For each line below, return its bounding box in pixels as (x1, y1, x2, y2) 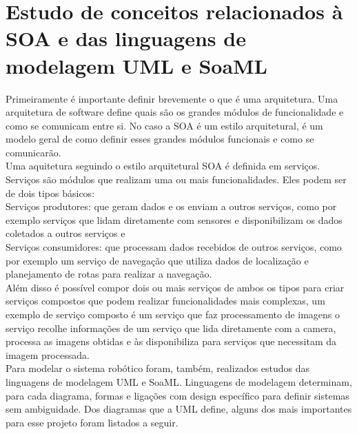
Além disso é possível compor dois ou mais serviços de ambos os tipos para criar (6, 280, 345, 294)
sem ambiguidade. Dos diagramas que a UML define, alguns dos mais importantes (6, 402, 352, 416)
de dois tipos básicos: (6, 185, 95, 200)
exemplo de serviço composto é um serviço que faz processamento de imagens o (6, 307, 340, 321)
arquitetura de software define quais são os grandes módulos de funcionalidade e (6, 105, 344, 119)
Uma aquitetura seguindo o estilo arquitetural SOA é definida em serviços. (6, 158, 320, 173)
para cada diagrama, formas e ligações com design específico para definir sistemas (6, 388, 349, 402)
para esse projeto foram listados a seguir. (6, 415, 178, 429)
